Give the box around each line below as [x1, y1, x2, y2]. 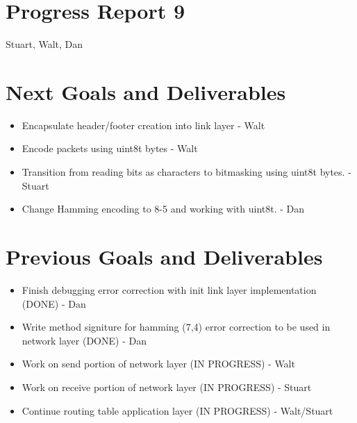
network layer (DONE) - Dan [22, 333, 147, 347]
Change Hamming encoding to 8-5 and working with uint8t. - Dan [22, 201, 305, 216]
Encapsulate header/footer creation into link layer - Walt [22, 117, 265, 132]
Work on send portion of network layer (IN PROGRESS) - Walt [22, 356, 295, 371]
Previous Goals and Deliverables [6, 242, 323, 270]
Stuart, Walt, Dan [6, 37, 83, 51]
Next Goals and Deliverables [6, 77, 286, 106]
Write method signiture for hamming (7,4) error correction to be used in [22, 320, 331, 334]
